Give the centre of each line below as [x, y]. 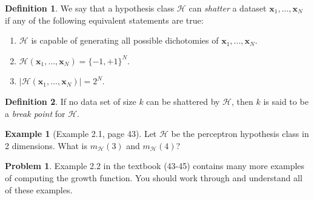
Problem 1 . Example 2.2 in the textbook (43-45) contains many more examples [155, 166]
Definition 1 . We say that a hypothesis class [90, 8]
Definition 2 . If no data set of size [71, 101]
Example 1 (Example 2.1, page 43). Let [81, 134]
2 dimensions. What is [46, 145]
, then [242, 101]
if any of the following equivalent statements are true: [104, 20]
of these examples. [39, 189]
